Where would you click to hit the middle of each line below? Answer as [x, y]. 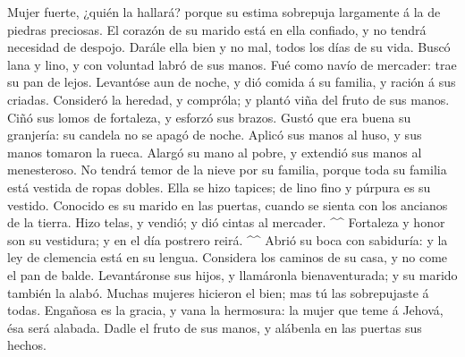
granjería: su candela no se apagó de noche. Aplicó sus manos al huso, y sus [215, 135]
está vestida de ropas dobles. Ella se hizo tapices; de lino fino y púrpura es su [219, 187]
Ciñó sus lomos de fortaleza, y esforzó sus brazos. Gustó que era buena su [209, 117]
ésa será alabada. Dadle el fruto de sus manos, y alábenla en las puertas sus [215, 327]
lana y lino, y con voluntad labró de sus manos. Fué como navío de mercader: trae [232, 64]
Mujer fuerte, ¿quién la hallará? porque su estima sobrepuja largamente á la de [224, 12]
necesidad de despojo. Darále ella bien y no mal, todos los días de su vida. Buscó [229, 47]
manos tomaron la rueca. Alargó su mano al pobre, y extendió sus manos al [215, 152]
